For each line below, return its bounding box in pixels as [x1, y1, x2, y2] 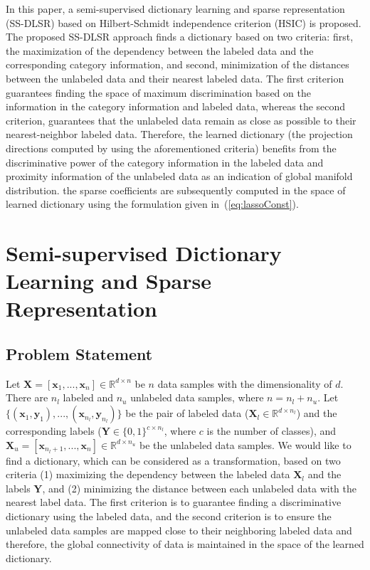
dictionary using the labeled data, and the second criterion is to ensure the [6, 509, 332, 524]
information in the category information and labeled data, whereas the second [6, 99, 346, 114]
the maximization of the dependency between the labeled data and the [6, 43, 314, 58]
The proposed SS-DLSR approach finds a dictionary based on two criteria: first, [6, 29, 354, 44]
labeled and [63, 390, 114, 405]
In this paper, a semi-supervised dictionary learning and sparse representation [6, 1, 345, 16]
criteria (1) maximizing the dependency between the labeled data [6, 467, 290, 482]
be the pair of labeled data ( [125, 406, 249, 421]
